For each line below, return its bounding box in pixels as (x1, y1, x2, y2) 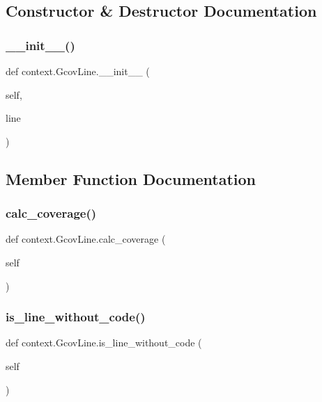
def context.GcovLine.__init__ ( (6, 64, 150, 78)
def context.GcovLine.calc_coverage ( (6, 232, 166, 246)
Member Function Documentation (6, 168, 256, 189)
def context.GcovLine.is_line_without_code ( (6, 335, 202, 350)
